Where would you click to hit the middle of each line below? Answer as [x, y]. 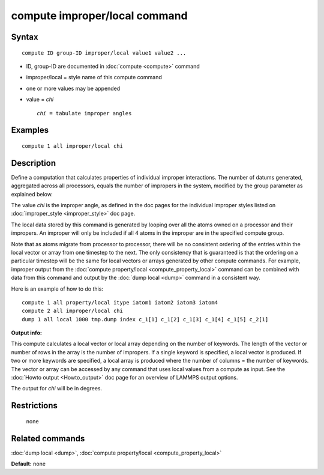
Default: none [28, 464]
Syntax [25, 37]
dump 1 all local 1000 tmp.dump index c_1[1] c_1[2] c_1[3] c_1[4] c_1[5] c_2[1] [145, 319]
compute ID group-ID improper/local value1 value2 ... [104, 53]
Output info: [26, 333]
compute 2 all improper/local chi [72, 311]
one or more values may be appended [73, 88]
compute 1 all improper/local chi [72, 146]
